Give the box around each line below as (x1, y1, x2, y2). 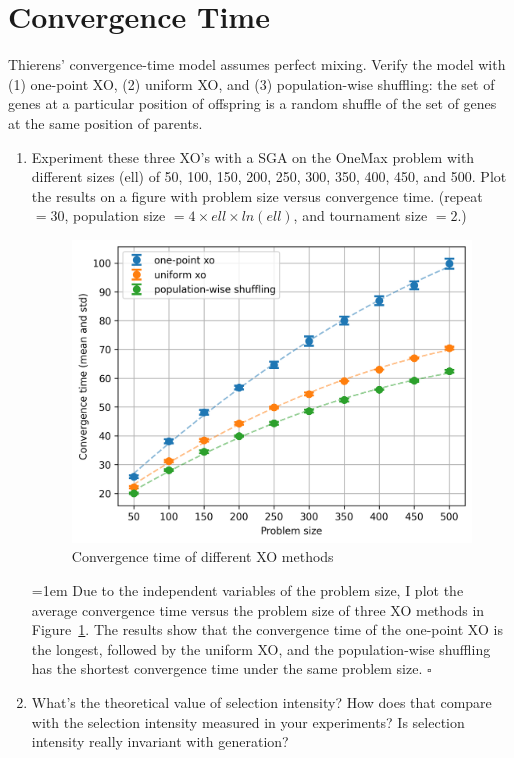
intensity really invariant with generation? (31, 731, 289, 752)
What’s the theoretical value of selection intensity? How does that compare (31, 691, 492, 712)
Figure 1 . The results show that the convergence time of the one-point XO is (31, 619, 503, 640)
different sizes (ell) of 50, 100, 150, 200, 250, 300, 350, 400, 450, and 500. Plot (31, 166, 507, 187)
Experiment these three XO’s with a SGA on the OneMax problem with (31, 146, 475, 167)
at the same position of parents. (8, 112, 203, 133)
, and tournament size (293, 205, 428, 226)
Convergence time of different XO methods (71, 546, 334, 567)
